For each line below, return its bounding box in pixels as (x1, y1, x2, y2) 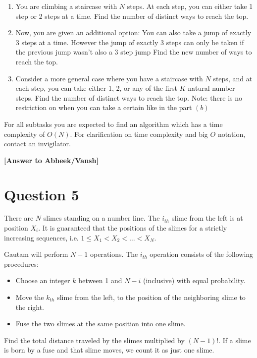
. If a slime (218, 335, 251, 345)
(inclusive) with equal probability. (143, 275, 246, 286)
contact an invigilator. (4, 138, 71, 149)
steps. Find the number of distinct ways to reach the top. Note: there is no (15, 92, 243, 103)
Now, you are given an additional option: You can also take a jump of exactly (15, 27, 252, 38)
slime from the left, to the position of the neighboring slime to (57, 292, 246, 302)
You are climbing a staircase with (15, 1, 117, 11)
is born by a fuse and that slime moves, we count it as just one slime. (4, 345, 214, 355)
